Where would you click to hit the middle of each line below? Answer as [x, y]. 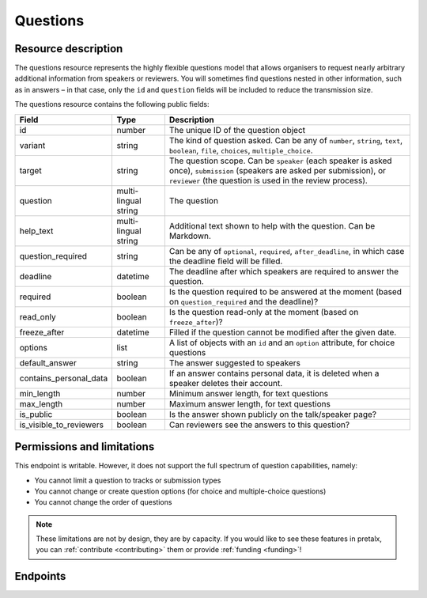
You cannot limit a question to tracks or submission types [128, 480]
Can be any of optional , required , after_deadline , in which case [287, 251]
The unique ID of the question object [237, 130]
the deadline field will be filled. [226, 261]
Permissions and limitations [85, 447]
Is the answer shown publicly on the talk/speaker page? [273, 414]
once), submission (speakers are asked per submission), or [278, 170]
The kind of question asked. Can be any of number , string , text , [286, 140]
